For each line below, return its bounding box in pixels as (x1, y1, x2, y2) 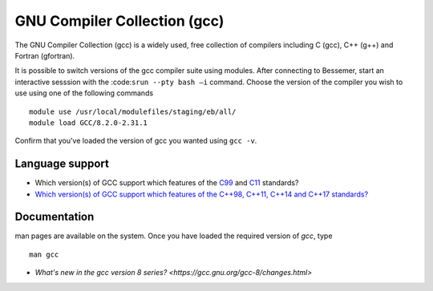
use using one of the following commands (14, 88, 154, 98)
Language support (14, 157, 110, 171)
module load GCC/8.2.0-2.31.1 (29, 118, 148, 127)
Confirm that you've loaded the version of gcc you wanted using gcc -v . (14, 136, 257, 146)
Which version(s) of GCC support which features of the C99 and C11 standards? (34, 178, 299, 188)
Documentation (14, 210, 95, 224)
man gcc (29, 249, 59, 259)
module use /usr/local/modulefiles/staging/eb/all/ (29, 107, 237, 116)
